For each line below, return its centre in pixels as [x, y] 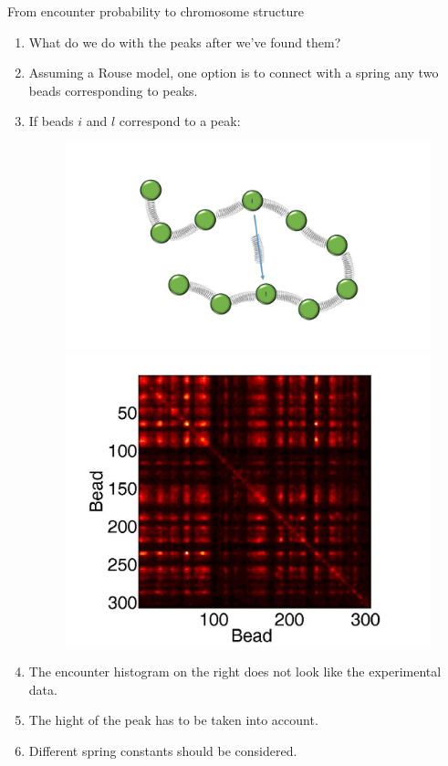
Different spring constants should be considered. [163, 750]
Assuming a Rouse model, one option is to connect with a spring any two [234, 73]
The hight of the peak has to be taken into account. [173, 720]
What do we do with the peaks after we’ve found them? [185, 42]
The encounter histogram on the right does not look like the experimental [235, 672]
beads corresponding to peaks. [113, 90]
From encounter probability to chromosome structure [156, 11]
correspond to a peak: [180, 121]
